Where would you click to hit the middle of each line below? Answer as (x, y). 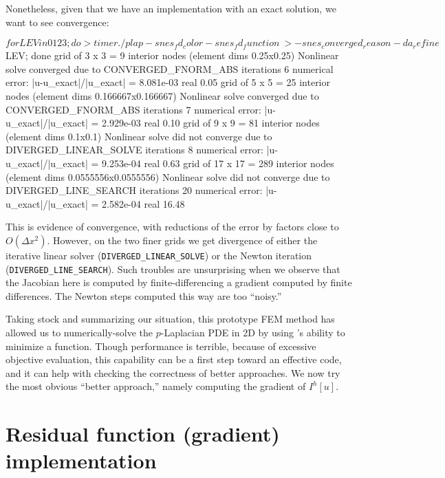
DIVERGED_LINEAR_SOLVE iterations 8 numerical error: (134, 150)
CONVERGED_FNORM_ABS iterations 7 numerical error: (133, 109)
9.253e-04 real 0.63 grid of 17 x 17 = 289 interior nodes (218, 163)
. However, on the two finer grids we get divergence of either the (182, 240)
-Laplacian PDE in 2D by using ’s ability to (253, 332)
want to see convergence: (57, 22)
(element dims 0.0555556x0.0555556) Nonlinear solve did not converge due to (168, 176)
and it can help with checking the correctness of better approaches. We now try (173, 372)
